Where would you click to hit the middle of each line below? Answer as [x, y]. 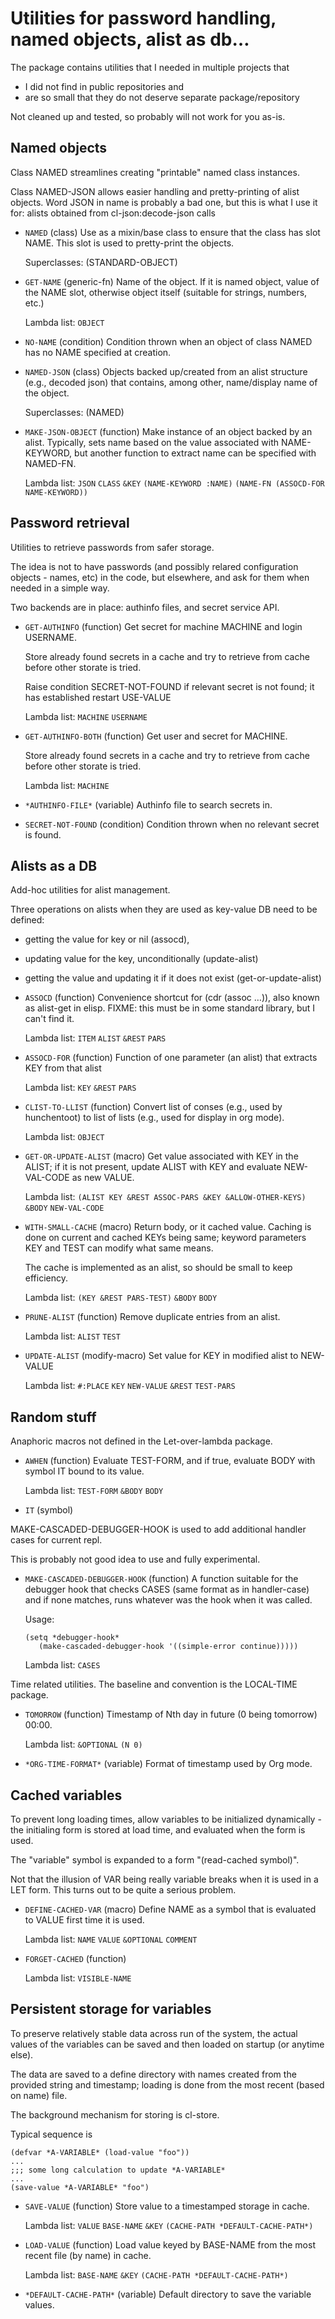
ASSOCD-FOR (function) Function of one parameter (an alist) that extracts [171, 1058]
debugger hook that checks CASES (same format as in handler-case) [167, 1589]
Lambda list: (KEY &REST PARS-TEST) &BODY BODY [121, 1298]
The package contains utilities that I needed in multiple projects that [150, 67]
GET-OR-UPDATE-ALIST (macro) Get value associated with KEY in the [161, 1156]
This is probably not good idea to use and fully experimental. [135, 1559]
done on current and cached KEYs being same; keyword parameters [165, 1238]
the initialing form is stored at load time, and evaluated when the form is [158, 1830]
